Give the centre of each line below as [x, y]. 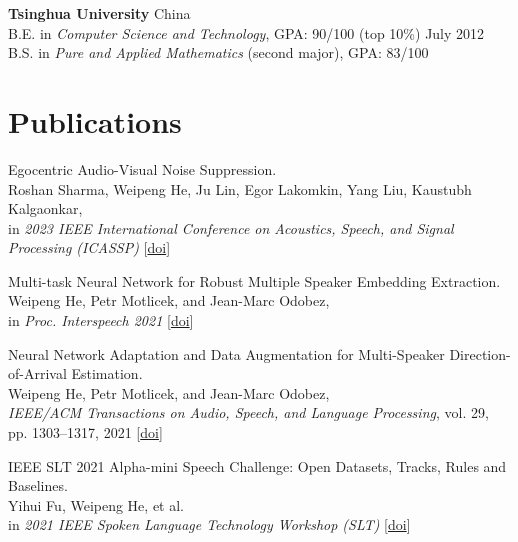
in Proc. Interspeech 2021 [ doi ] [101, 320]
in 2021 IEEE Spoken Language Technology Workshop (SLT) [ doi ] [209, 524]
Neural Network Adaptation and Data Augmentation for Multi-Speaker [226, 353]
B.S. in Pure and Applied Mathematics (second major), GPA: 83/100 [218, 52]
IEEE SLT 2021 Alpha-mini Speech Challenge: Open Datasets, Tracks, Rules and [257, 465]
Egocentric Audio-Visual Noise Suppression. [142, 168]
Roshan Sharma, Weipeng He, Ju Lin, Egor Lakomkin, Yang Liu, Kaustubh [240, 188]
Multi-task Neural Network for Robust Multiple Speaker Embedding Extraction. [254, 280]
